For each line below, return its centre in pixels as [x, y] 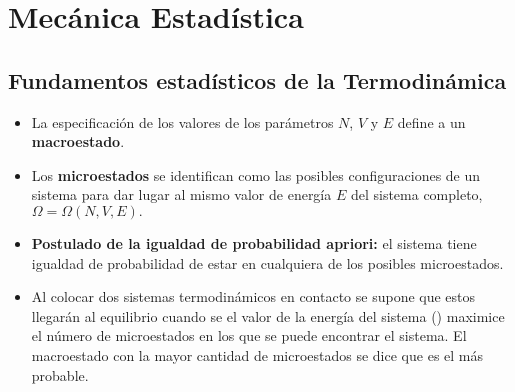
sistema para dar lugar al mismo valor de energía [181, 194]
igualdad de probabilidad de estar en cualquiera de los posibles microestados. [267, 262]
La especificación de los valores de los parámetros [182, 121]
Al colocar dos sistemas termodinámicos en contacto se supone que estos [253, 296]
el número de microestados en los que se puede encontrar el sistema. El [249, 335]
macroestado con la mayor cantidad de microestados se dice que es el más [257, 354]
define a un [431, 121]
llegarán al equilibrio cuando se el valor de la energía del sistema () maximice [268, 315]
